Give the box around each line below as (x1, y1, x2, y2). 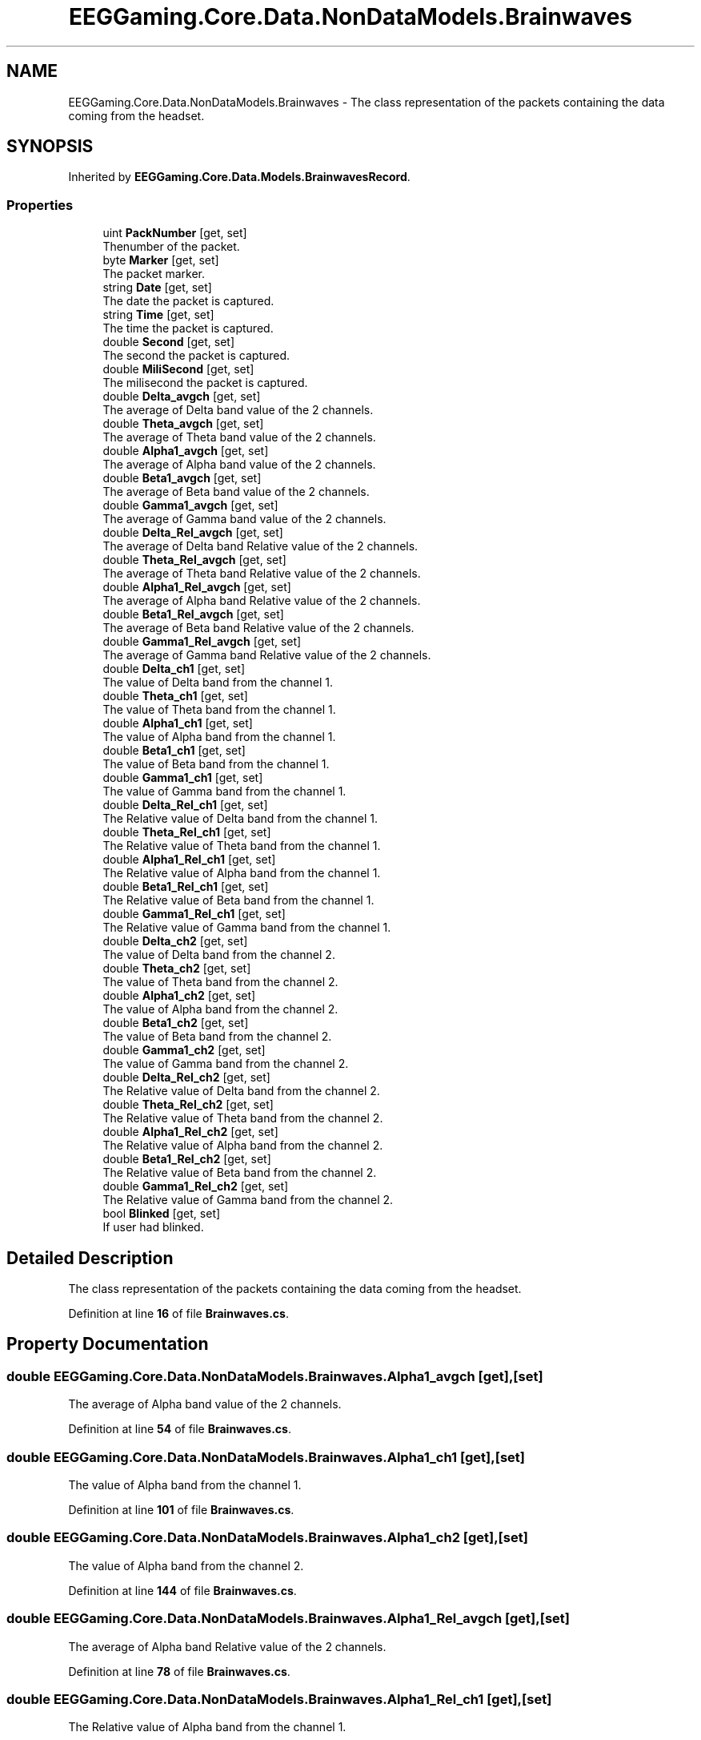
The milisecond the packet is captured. (102, 376, 308, 390)
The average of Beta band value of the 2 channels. (102, 485, 370, 499)
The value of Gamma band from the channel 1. (102, 784, 346, 799)
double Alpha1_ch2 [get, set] (102, 989, 256, 1003)
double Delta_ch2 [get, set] (102, 934, 248, 949)
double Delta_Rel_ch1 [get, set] (102, 798, 268, 812)
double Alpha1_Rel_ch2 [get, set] (102, 1125, 278, 1139)
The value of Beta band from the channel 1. (102, 757, 330, 771)
